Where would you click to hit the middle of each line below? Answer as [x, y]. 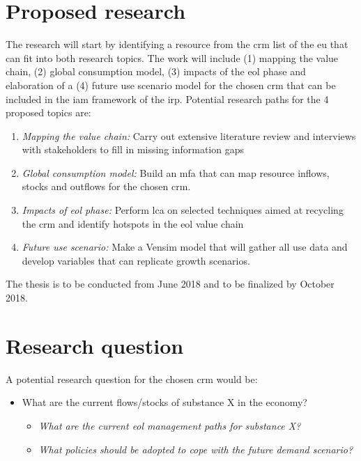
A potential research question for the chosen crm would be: [132, 378]
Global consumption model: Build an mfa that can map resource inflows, [176, 172]
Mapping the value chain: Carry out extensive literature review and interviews [189, 135]
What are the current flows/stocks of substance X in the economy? [164, 402]
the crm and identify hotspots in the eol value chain [133, 223]
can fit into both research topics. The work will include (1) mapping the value [172, 57]
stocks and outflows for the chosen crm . [106, 186]
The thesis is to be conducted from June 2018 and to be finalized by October [170, 284]
